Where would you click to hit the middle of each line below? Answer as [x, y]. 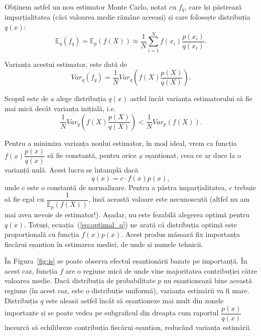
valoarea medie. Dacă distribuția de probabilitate [80, 280]
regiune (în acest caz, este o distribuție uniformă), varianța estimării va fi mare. [127, 290]
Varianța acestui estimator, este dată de [66, 64]
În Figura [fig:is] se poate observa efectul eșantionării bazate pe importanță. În [126, 261]
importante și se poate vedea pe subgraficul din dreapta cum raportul [112, 313]
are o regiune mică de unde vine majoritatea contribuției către [161, 270]
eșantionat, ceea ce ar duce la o [193, 155]
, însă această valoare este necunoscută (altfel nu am [169, 199]
